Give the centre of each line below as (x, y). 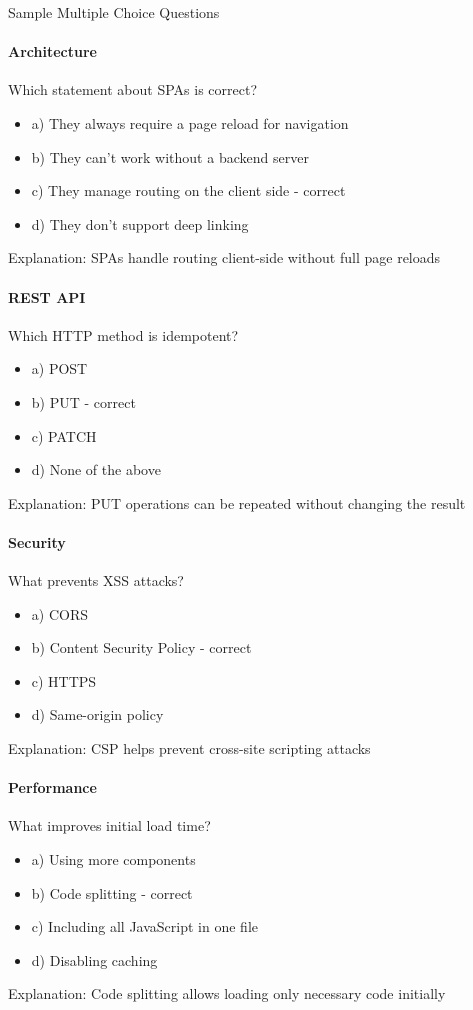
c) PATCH (64, 435)
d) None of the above (96, 469)
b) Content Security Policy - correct (141, 647)
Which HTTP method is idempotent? (123, 334)
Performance (52, 787)
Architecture (52, 51)
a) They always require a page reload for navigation (190, 122)
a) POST (59, 368)
